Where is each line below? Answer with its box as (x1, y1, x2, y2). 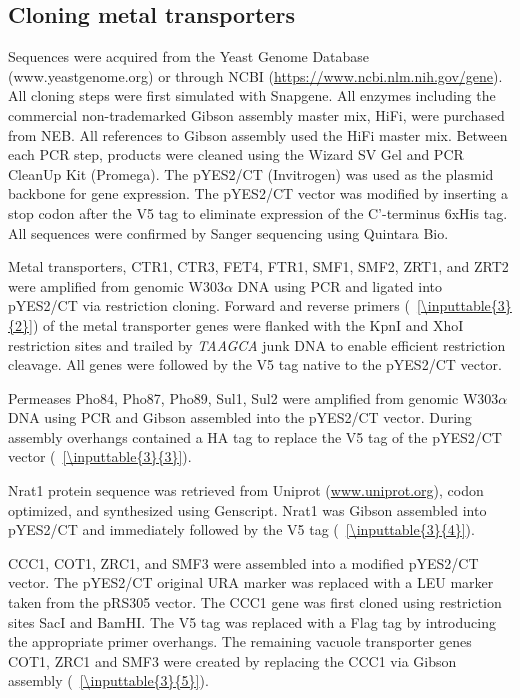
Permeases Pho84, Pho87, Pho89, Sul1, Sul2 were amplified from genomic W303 (8, 387, 499, 408)
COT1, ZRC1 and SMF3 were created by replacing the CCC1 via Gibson (8, 650, 457, 671)
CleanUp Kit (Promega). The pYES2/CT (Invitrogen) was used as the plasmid (8, 163, 494, 184)
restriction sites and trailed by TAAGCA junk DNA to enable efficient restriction (8, 334, 506, 355)
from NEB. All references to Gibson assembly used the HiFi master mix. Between (8, 124, 508, 145)
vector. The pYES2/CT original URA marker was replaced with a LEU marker (8, 572, 494, 593)
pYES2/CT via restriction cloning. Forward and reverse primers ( (8, 295, 410, 316)
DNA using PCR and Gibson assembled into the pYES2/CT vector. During (8, 407, 472, 428)
